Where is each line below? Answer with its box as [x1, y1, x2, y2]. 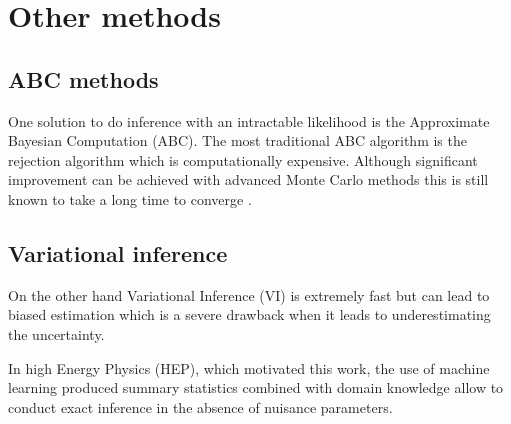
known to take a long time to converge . [8, 188, 252, 209]
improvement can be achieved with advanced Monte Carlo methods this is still [8, 169, 489, 190]
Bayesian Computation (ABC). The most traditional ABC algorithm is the [8, 130, 467, 151]
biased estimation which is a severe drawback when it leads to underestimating [8, 304, 491, 325]
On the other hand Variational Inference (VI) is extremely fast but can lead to [8, 284, 490, 305]
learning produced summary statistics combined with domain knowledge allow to [8, 377, 504, 398]
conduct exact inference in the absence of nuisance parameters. [8, 396, 393, 417]
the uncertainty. [8, 323, 105, 344]
